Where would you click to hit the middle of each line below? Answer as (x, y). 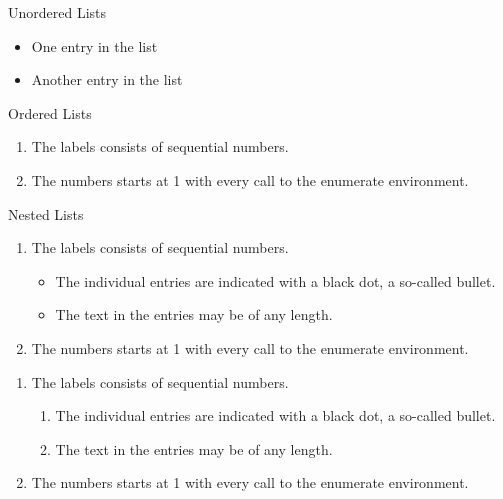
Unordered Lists (57, 12)
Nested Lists (46, 213)
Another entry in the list (107, 79)
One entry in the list (94, 45)
